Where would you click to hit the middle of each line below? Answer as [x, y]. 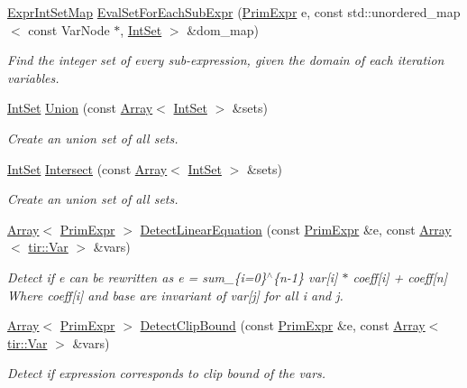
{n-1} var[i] [305, 277]
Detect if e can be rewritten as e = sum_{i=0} [137, 277]
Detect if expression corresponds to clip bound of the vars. [167, 373]
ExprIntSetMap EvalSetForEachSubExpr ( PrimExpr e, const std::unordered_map [234, 12]
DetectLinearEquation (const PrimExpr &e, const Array [296, 229]
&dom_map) [223, 29]
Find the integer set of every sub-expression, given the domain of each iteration [226, 60]
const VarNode [69, 29]
